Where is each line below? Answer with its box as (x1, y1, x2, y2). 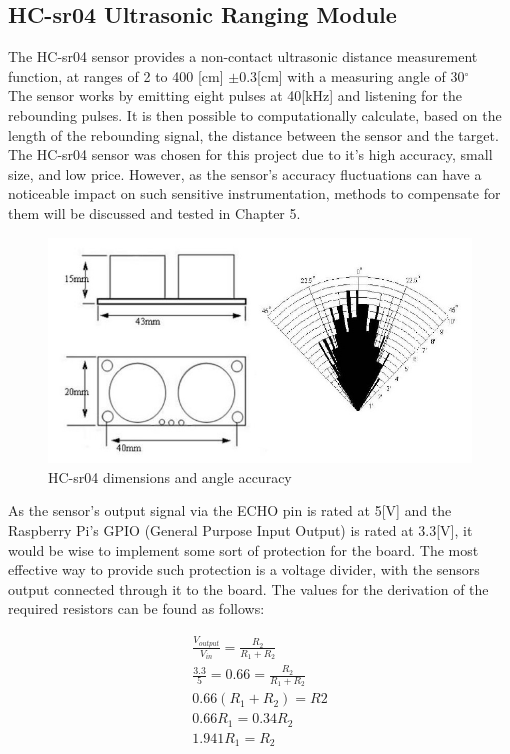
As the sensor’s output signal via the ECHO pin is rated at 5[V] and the (8, 500, 452, 521)
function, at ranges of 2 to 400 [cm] (8, 65, 224, 86)
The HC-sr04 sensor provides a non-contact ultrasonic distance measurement (8, 46, 478, 67)
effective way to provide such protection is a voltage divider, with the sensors (8, 559, 480, 580)
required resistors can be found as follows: (8, 598, 265, 619)
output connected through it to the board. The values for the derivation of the (8, 578, 489, 599)
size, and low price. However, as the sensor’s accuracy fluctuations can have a (8, 163, 482, 184)
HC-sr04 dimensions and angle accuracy (48, 466, 292, 487)
